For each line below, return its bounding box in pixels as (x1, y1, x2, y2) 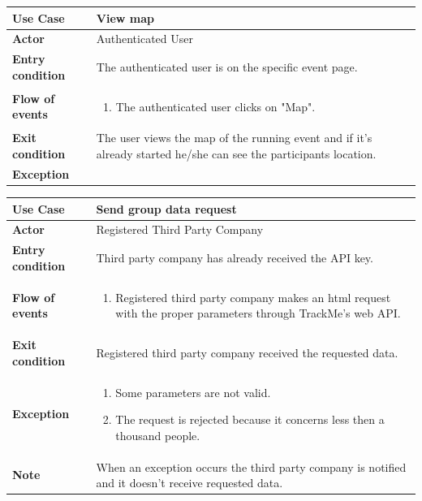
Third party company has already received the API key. (96, 248, 373, 266)
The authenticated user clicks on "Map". (115, 97, 316, 114)
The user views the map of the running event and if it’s (96, 129, 372, 146)
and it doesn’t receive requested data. (96, 474, 283, 491)
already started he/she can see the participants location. (96, 145, 377, 162)
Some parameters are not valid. (115, 383, 271, 400)
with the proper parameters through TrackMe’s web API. (115, 304, 401, 322)
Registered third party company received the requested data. (96, 343, 398, 361)
